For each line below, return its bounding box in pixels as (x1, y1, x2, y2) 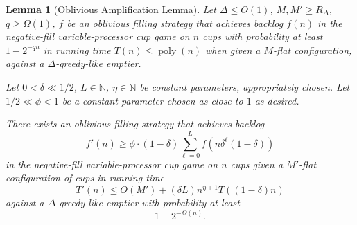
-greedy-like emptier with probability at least (55, 195, 240, 210)
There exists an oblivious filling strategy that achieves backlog (6, 116, 265, 131)
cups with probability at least (202, 29, 323, 44)
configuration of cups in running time (6, 170, 165, 185)
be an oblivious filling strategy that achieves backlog (67, 15, 284, 30)
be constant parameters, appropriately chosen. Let (139, 79, 350, 93)
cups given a (230, 156, 284, 171)
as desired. (254, 93, 299, 107)
